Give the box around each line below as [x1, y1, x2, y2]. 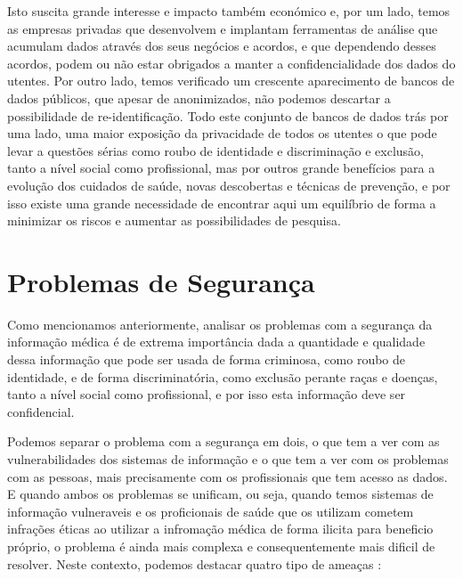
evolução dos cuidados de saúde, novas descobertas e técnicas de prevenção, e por [7, 175, 451, 194]
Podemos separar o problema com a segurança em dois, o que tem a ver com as [7, 432, 440, 451]
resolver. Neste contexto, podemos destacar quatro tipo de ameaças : [7, 554, 382, 573]
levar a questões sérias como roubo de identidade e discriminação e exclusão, [7, 141, 425, 159]
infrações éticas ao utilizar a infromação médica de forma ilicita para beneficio [7, 519, 434, 538]
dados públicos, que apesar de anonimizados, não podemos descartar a [7, 88, 391, 107]
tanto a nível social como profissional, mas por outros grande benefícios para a [7, 159, 435, 177]
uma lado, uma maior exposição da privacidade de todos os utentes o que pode [7, 124, 437, 143]
